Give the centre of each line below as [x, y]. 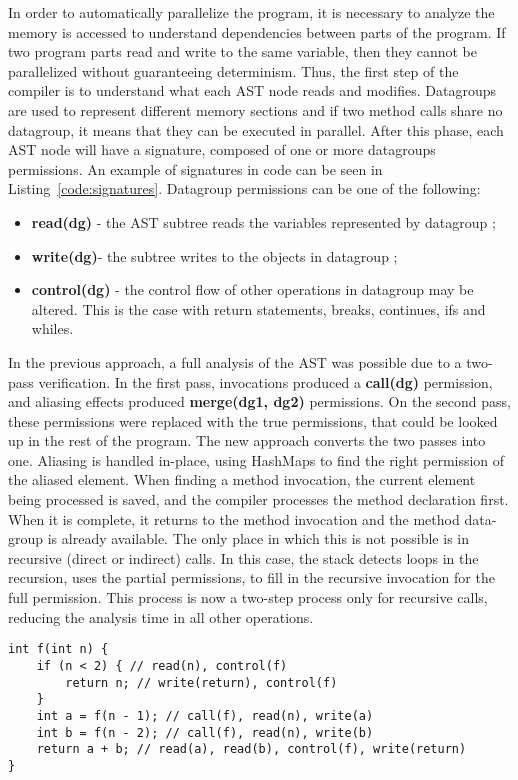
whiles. [52, 328]
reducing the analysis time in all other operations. [161, 616]
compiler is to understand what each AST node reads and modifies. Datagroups [252, 90]
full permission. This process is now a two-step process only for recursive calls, [248, 597]
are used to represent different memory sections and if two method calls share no [255, 109]
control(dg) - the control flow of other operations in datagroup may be [252, 289]
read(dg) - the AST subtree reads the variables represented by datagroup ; [263, 221]
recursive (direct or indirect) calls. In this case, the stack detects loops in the [243, 557]
